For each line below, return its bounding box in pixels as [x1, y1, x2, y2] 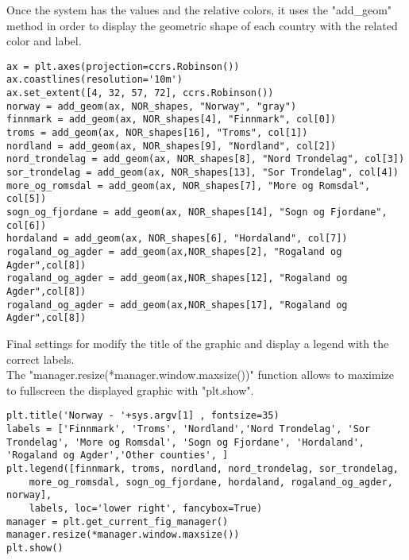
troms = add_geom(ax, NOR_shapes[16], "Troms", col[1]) [6, 127, 308, 139]
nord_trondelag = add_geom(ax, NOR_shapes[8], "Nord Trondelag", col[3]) [6, 153, 405, 165]
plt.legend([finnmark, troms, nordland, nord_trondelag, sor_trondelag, [6, 462, 399, 474]
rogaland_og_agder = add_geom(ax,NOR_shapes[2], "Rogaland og [6, 245, 342, 257]
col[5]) [6, 193, 47, 205]
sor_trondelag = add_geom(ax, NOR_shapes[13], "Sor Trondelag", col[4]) [6, 167, 399, 179]
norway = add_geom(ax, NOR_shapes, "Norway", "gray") [6, 100, 297, 112]
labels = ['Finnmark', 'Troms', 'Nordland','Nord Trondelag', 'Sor [6, 423, 371, 434]
